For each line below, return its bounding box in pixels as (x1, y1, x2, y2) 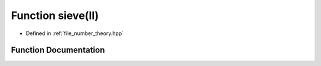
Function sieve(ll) (11, 9, 99, 22)
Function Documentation (11, 45, 105, 55)
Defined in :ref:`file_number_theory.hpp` (26, 30, 124, 37)
